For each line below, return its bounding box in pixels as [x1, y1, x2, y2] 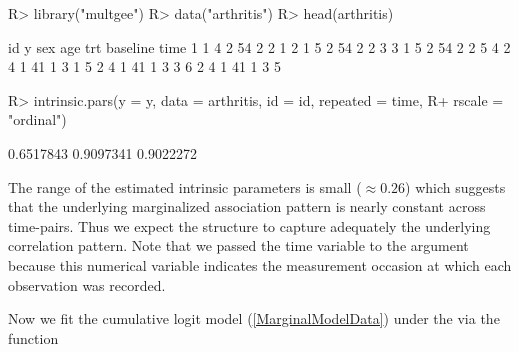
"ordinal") [8, 109, 67, 130]
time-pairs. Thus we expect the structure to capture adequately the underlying [8, 215, 491, 236]
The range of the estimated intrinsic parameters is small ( [8, 176, 362, 197]
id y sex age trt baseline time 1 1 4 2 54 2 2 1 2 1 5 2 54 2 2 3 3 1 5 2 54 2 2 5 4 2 [8, 36, 511, 57]
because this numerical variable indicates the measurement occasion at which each [8, 254, 512, 275]
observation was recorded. [8, 274, 166, 295]
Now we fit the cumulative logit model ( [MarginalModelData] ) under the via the [8, 308, 500, 329]
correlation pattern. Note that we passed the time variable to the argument [8, 235, 469, 256]
